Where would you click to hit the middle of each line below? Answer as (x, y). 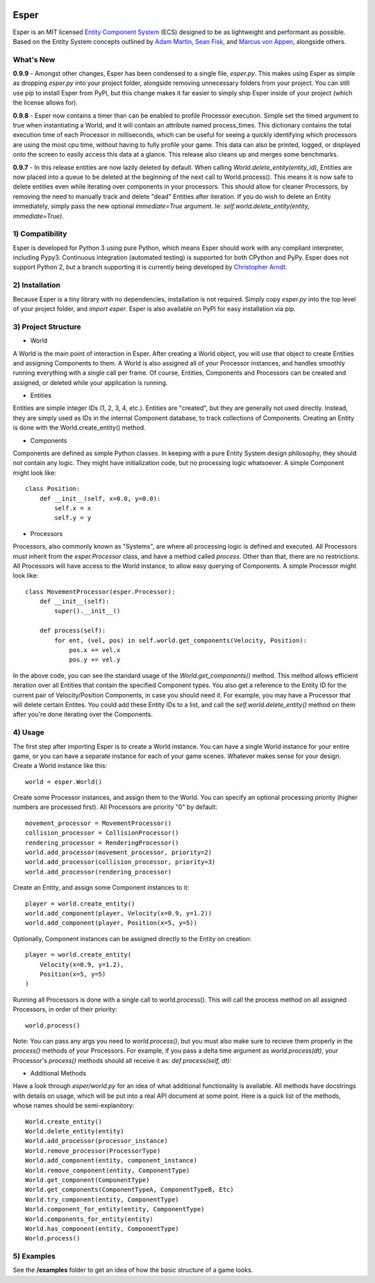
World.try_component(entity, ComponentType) (102, 1199)
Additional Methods (58, 1073)
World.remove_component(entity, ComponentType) (108, 1170)
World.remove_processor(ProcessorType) (93, 1151)
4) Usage (28, 732)
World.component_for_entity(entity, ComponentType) (115, 1209)
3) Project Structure (47, 326)
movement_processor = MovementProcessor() (99, 823)
